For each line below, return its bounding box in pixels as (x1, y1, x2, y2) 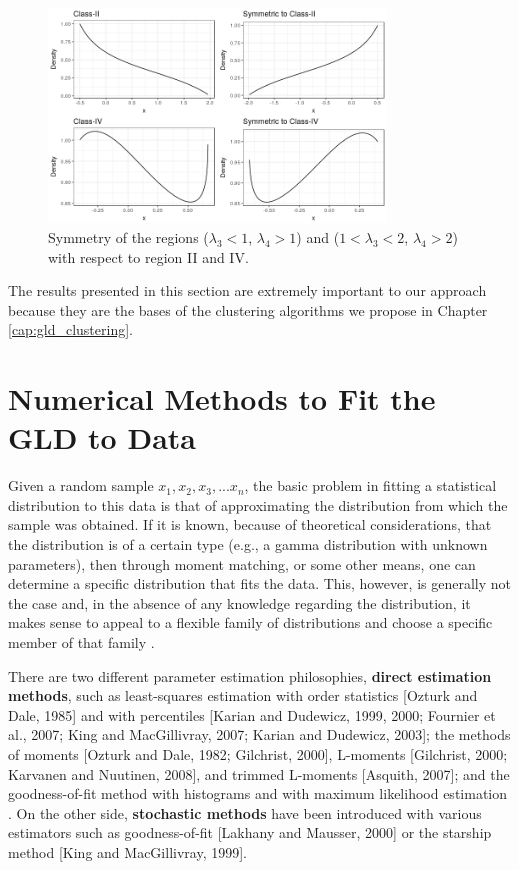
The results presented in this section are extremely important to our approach (8, 280, 487, 301)
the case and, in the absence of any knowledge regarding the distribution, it (8, 592, 471, 613)
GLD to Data (8, 417, 196, 458)
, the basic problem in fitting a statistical (244, 475, 497, 496)
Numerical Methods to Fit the (8, 378, 436, 419)
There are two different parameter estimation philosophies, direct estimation (8, 665, 492, 686)
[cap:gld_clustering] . (8, 319, 133, 340)
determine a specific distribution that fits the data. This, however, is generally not (8, 573, 511, 594)
